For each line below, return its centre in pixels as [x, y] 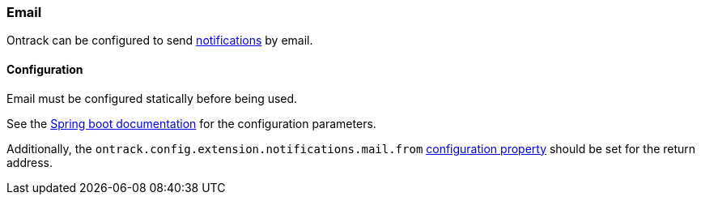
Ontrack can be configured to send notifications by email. [160, 41]
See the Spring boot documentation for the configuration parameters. [191, 123]
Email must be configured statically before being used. [152, 98]
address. [30, 162]
